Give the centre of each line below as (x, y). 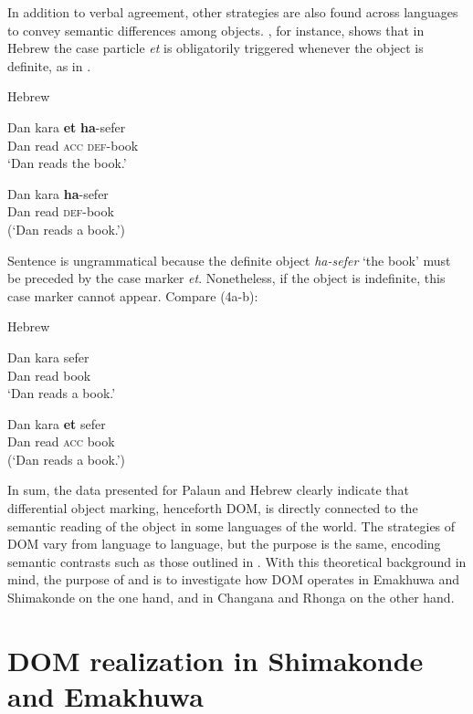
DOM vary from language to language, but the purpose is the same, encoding (224, 544)
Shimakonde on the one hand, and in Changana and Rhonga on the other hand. (231, 598)
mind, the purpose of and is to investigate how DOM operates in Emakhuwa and (234, 579)
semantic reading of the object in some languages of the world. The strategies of (231, 525)
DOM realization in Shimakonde (215, 660)
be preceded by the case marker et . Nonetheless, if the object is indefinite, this (226, 278)
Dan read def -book (61, 211)
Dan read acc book (61, 441)
